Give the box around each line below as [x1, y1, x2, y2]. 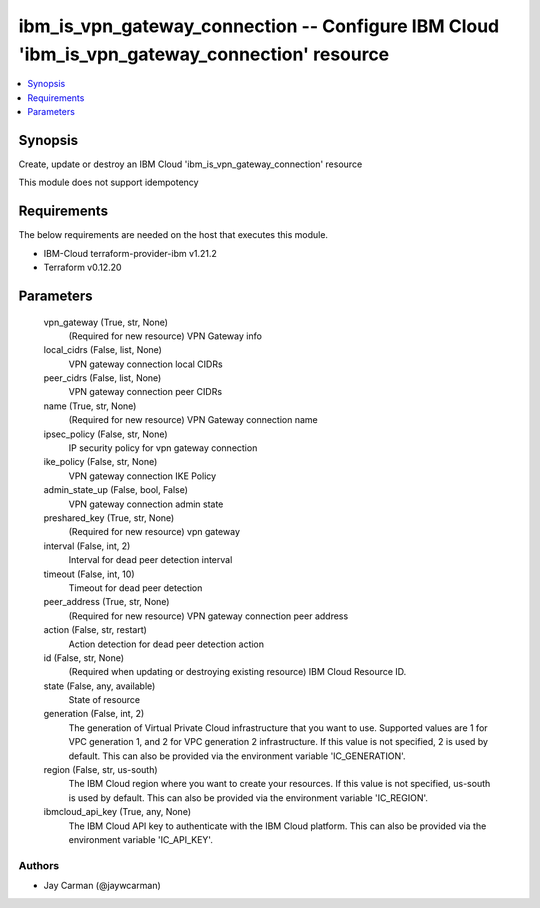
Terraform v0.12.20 [43, 261, 122, 274]
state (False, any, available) [43, 680, 156, 692]
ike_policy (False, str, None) [43, 456, 158, 468]
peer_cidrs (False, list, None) [43, 372, 162, 384]
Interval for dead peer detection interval [68, 554, 233, 566]
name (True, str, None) [43, 400, 137, 412]
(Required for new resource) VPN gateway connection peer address [68, 610, 349, 622]
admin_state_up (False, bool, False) [43, 484, 189, 496]
